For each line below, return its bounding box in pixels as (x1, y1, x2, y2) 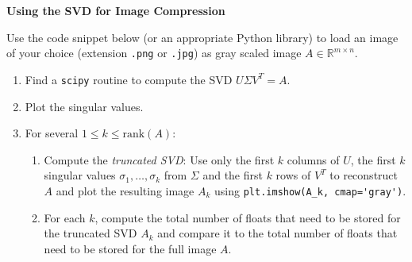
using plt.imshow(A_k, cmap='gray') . (214, 182, 406, 198)
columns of (287, 151, 340, 168)
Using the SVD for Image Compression (6, 2, 225, 18)
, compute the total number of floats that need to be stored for (94, 209, 401, 225)
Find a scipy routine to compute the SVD (25, 71, 233, 87)
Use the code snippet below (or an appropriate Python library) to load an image (6, 29, 399, 45)
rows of (275, 167, 311, 183)
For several (25, 125, 79, 141)
